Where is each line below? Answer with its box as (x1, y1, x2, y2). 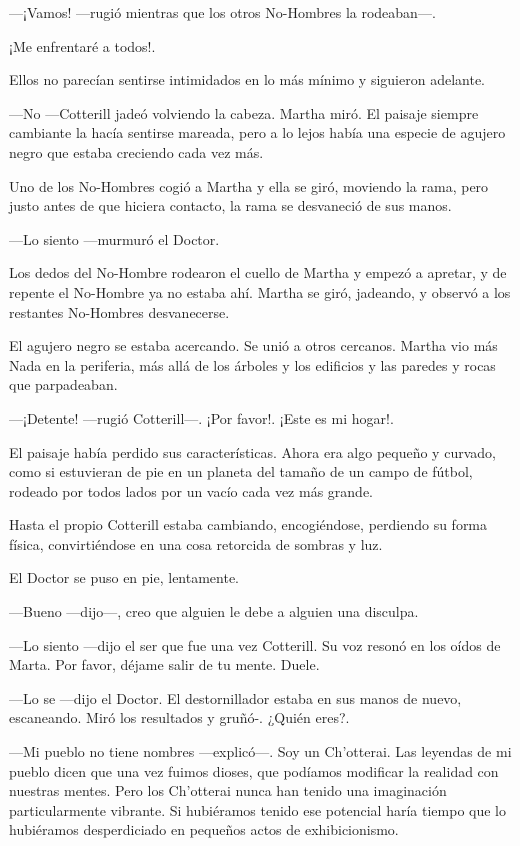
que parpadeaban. (9, 374, 118, 395)
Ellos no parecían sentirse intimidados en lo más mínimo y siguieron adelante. (9, 69, 485, 90)
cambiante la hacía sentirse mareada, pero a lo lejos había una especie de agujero (9, 122, 506, 143)
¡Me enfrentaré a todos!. (9, 35, 156, 56)
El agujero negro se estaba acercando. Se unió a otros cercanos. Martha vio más (9, 335, 498, 356)
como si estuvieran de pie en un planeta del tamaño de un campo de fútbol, (9, 461, 473, 482)
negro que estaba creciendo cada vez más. (9, 141, 264, 162)
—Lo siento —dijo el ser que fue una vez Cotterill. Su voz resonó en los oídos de (9, 634, 501, 655)
